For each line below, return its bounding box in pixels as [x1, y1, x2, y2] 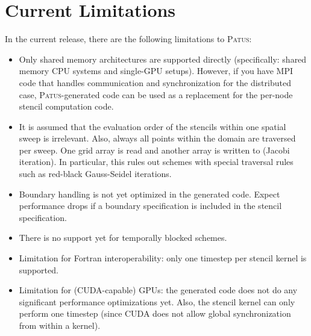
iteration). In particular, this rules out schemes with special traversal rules [19, 155, 294, 168]
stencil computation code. [19, 100, 114, 113]
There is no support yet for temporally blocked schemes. [19, 231, 227, 244]
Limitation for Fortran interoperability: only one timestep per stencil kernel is [19, 252, 307, 264]
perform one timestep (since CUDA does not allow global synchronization [19, 307, 291, 320]
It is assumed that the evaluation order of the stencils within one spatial [19, 120, 286, 132]
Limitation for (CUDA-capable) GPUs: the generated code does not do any [19, 284, 298, 296]
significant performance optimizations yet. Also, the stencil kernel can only [19, 295, 295, 308]
